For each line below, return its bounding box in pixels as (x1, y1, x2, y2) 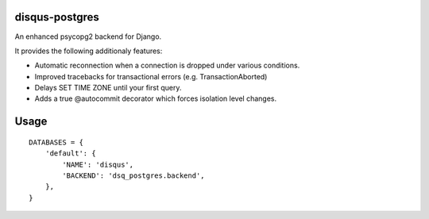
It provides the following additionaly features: (14, 46, 163, 56)
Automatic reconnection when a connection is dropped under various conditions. (34, 60, 300, 71)
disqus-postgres (14, 10, 99, 24)
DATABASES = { (29, 137, 83, 147)
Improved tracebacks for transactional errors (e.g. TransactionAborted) (34, 71, 268, 81)
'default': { (44, 149, 96, 158)
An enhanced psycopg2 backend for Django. (14, 32, 162, 41)
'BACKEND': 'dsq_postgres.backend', (62, 171, 206, 180)
